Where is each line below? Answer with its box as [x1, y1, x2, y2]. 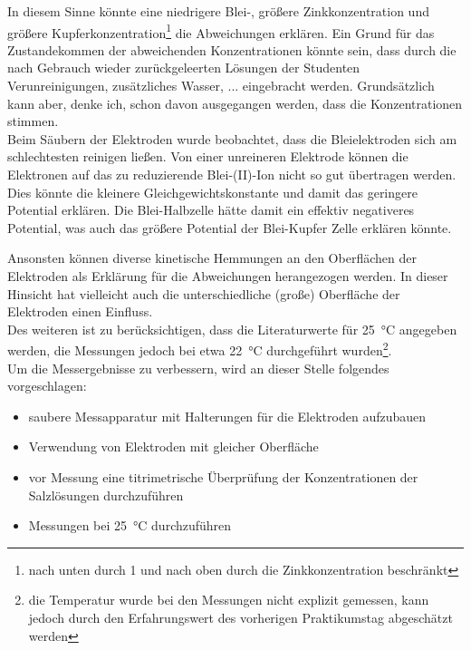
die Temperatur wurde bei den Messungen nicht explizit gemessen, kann [28, 590, 429, 609]
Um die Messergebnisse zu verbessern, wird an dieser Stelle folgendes [7, 358, 389, 377]
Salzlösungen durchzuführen [28, 485, 184, 504]
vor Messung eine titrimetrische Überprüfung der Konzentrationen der [28, 467, 418, 486]
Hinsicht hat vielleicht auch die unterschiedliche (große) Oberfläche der [7, 284, 400, 303]
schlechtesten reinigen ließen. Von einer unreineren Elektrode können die [7, 147, 409, 166]
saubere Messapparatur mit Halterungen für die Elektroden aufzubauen [28, 406, 427, 425]
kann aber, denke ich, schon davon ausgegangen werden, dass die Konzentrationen [7, 93, 463, 112]
